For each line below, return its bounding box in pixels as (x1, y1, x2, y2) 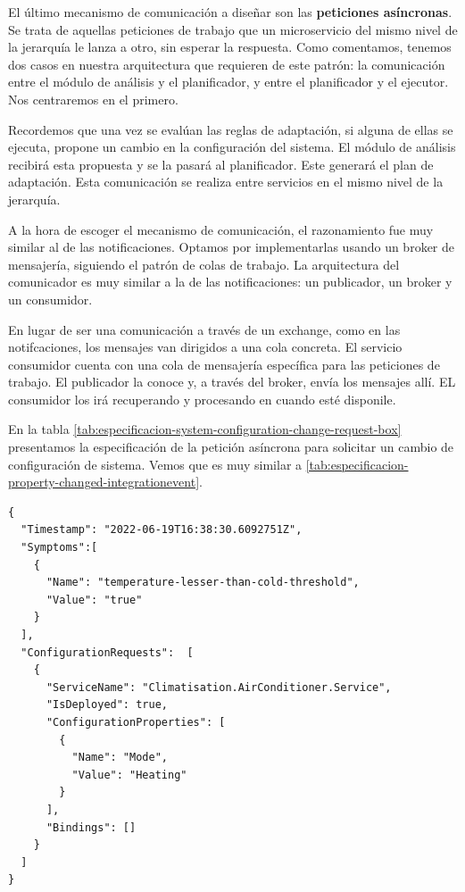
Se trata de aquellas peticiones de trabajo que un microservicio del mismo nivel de (8, 20, 458, 38)
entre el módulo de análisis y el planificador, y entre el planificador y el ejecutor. (8, 72, 449, 91)
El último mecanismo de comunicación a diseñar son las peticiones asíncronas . (8, 3, 453, 21)
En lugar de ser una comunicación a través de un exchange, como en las (8, 320, 401, 338)
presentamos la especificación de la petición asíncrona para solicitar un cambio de (8, 438, 454, 456)
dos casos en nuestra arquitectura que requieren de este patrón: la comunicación (8, 54, 445, 73)
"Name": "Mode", (71, 751, 168, 764)
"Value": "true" (46, 593, 143, 606)
